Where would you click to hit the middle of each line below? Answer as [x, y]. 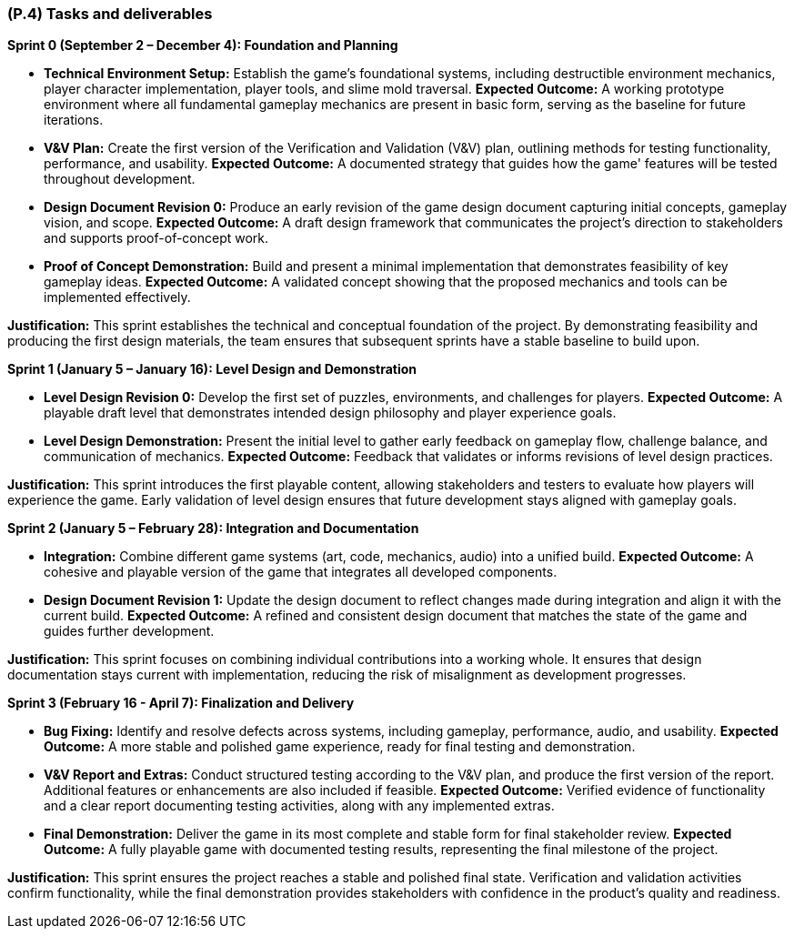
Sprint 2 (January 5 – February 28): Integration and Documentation [213, 528]
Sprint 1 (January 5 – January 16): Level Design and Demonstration [212, 369]
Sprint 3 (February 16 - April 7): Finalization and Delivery [181, 703]
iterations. [74, 120]
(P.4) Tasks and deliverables [110, 14]
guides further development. [129, 631]
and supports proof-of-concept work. [156, 238]
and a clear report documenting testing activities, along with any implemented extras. [299, 806]
